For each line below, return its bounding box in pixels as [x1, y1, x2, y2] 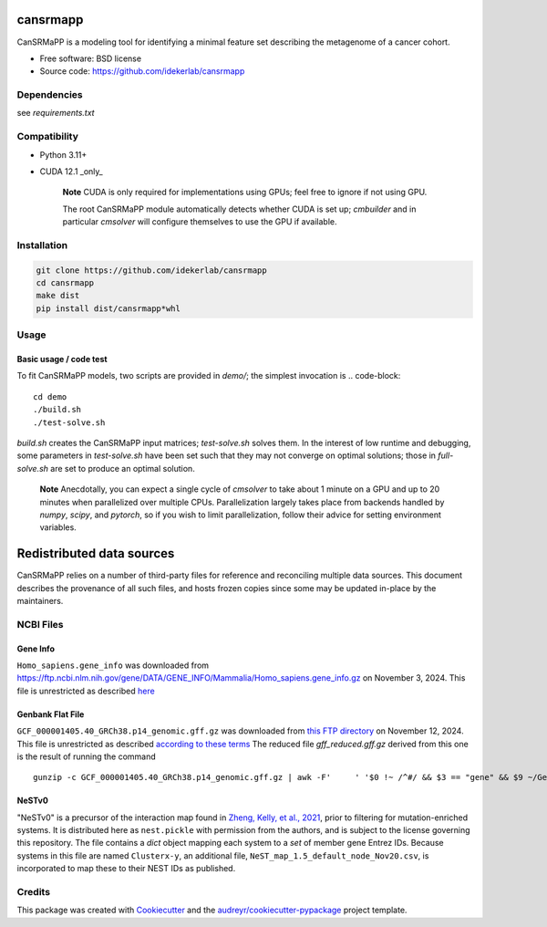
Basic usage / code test [16, 354, 108, 365]
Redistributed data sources [16, 546, 175, 561]
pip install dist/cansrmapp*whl [36, 303, 181, 314]
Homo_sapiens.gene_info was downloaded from [16, 660, 210, 671]
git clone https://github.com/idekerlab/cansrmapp [36, 265, 268, 276]
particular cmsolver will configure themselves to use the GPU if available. [62, 216, 337, 227]
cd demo [33, 391, 67, 401]
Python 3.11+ [39, 149, 88, 160]
